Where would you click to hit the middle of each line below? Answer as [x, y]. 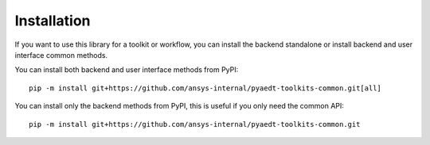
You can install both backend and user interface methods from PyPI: [127, 70]
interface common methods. [61, 55]
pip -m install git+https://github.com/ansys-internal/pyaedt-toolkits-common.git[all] [205, 88]
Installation [53, 21]
